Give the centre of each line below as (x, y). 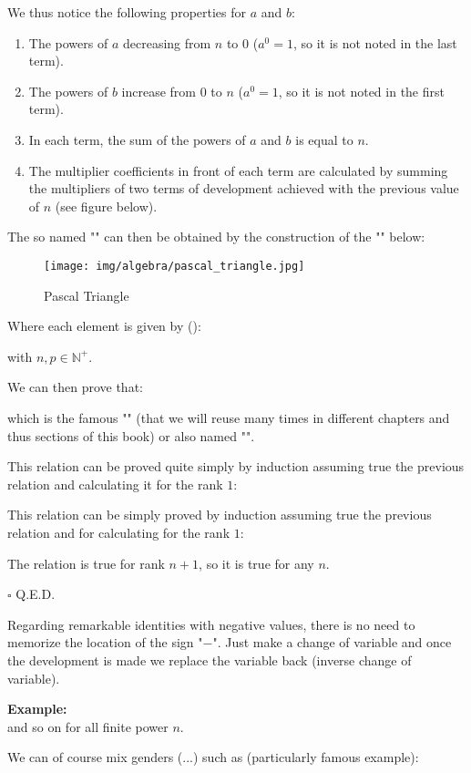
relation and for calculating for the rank (119, 532)
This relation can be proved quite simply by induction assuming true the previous (236, 466)
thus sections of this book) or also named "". (131, 435)
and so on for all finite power (88, 726)
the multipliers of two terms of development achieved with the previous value (244, 188)
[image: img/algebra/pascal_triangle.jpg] (174, 266)
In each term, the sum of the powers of (137, 139)
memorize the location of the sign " (105, 642)
